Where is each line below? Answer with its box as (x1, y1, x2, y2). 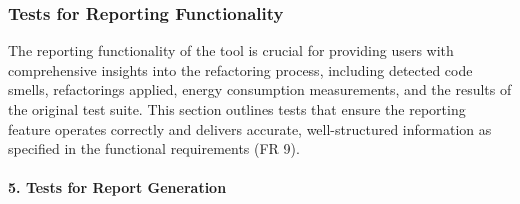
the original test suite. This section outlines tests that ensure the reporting (8, 99, 466, 119)
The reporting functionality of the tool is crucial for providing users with (8, 40, 454, 61)
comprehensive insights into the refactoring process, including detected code (8, 59, 473, 80)
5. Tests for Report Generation (8, 177, 227, 198)
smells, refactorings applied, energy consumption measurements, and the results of (8, 79, 512, 100)
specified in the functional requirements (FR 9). (8, 138, 300, 159)
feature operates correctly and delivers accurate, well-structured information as (8, 118, 492, 139)
